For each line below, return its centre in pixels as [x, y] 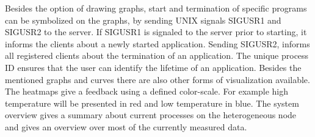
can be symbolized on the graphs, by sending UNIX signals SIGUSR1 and [143, 20]
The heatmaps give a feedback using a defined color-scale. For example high [147, 91]
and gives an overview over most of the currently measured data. [126, 126]
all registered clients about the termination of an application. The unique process [157, 55]
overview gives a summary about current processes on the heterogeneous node [151, 115]
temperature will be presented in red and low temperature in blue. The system [152, 103]
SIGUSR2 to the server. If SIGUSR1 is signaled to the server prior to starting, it [156, 32]
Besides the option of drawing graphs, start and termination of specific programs [156, 8]
